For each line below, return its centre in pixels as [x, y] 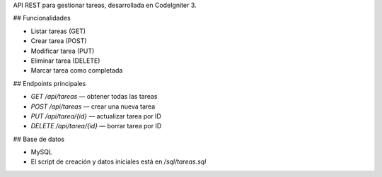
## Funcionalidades [42, 18]
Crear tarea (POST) [59, 41]
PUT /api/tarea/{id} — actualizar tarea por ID [96, 116]
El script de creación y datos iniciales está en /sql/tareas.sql [118, 161]
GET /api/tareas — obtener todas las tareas [94, 97]
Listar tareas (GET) [58, 31]
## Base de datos [39, 139]
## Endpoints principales [50, 83]
